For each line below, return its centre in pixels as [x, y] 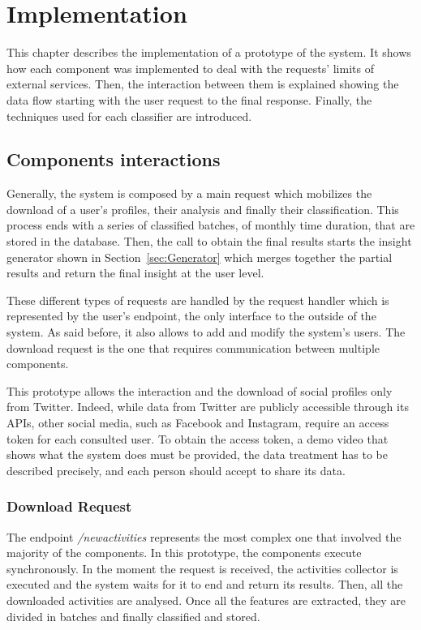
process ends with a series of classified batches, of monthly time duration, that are [211, 225]
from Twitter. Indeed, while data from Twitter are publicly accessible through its [208, 407]
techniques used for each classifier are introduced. [129, 116]
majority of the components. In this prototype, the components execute [184, 553]
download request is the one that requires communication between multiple [193, 347]
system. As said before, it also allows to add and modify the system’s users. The [206, 332]
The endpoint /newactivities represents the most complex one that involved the [204, 536]
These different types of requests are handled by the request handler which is [198, 300]
